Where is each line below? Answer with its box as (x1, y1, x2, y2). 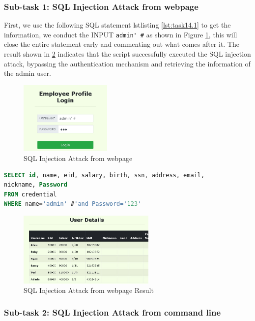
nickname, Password (4, 181, 67, 189)
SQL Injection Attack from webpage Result (24, 285, 154, 295)
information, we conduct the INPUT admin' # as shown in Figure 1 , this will (4, 29, 237, 39)
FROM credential (4, 191, 57, 198)
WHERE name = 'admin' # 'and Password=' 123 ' (4, 200, 142, 208)
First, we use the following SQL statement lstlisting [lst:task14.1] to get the (4, 20, 231, 30)
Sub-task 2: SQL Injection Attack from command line (4, 306, 221, 318)
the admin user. (4, 68, 51, 78)
